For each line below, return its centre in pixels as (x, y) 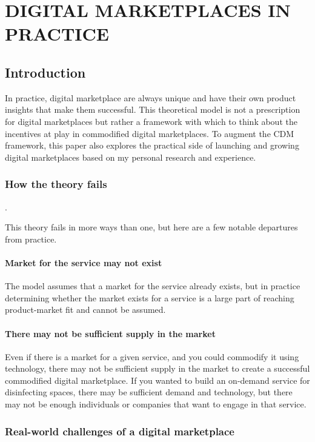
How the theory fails (56, 184)
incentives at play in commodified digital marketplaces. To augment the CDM (150, 133)
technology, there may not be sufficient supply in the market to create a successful (157, 368)
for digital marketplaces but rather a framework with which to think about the (151, 121)
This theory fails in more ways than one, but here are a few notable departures (151, 227)
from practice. (31, 239)
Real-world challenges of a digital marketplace (120, 431)
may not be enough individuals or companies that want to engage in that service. (156, 404)
